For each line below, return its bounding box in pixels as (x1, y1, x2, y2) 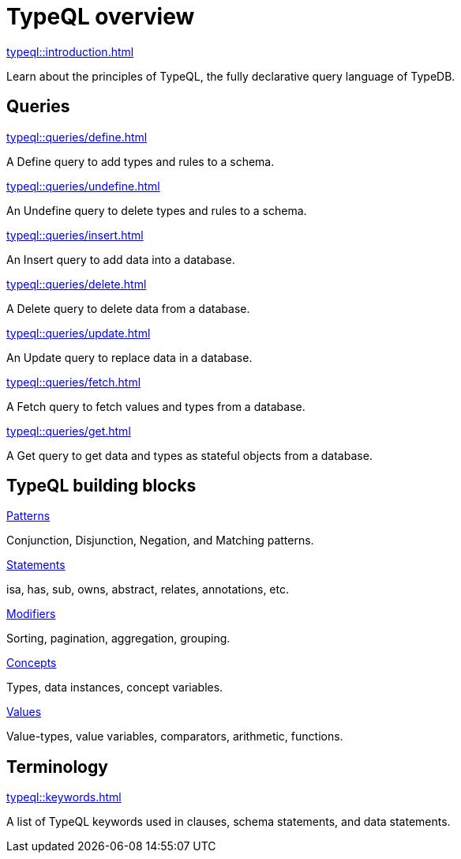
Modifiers (6, 607, 56, 621)
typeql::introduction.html (6, 44, 134, 58)
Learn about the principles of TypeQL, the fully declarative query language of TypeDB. (6, 69, 455, 83)
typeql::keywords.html (6, 790, 122, 804)
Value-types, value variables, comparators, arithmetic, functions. (6, 729, 343, 744)
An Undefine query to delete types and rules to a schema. (6, 203, 307, 217)
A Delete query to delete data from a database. (6, 301, 250, 315)
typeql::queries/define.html (6, 130, 148, 144)
